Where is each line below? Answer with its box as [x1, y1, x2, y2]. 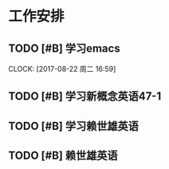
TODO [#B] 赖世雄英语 [8, 149, 118, 163]
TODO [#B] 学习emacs [8, 41, 121, 55]
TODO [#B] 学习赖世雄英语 [8, 119, 140, 132]
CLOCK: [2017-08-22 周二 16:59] [8, 65, 116, 73]
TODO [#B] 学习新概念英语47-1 [8, 89, 162, 104]
